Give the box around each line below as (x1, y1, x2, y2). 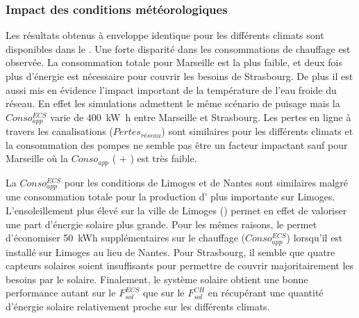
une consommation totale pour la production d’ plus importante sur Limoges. (6, 189, 335, 204)
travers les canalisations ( (6, 124, 113, 138)
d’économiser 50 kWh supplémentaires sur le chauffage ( (6, 230, 245, 245)
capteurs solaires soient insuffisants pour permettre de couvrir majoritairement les (6, 258, 354, 273)
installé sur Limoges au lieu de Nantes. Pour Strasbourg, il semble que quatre (6, 244, 335, 259)
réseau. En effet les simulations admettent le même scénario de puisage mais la (6, 96, 340, 111)
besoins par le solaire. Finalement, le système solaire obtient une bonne (6, 271, 308, 286)
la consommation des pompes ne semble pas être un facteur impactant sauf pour (6, 137, 348, 152)
